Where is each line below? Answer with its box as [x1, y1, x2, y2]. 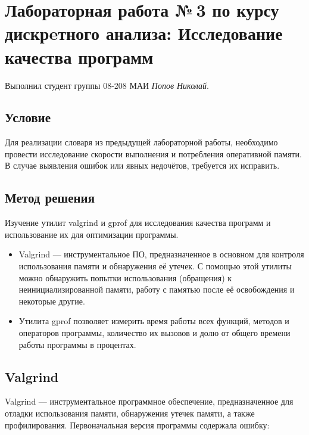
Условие [5, 108, 51, 126]
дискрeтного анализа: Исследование [5, 21, 283, 45]
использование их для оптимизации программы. [5, 228, 179, 240]
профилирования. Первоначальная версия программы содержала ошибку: [5, 418, 270, 431]
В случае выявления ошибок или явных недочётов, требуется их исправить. [5, 159, 280, 172]
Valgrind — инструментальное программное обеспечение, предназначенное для [5, 395, 294, 408]
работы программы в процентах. [18, 338, 136, 350]
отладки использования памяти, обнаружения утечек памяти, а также [5, 407, 255, 420]
